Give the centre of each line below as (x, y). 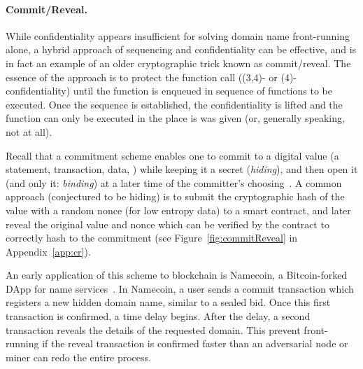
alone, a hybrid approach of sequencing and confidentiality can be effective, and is (181, 49)
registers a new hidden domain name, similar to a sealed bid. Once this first (168, 302)
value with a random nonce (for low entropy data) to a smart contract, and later (178, 210)
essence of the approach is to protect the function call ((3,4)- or (142, 77)
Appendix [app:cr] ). (48, 251)
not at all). (29, 131)
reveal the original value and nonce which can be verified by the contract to (168, 224)
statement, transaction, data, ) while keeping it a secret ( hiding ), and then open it (182, 169)
